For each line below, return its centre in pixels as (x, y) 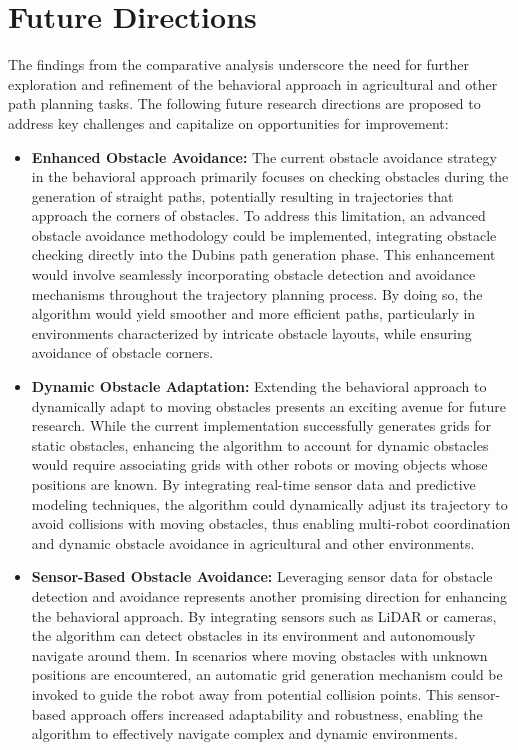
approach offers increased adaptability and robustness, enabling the (276, 713)
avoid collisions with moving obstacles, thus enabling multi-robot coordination (271, 523)
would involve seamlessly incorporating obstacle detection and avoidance (253, 274)
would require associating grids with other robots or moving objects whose (259, 464)
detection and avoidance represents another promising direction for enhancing (269, 595)
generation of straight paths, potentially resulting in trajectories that (242, 195)
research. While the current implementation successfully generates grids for (261, 425)
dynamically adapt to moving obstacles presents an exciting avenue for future (268, 405)
